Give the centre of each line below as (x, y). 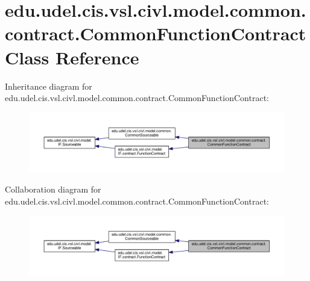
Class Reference (72, 57)
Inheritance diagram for (49, 86)
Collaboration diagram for (53, 189)
